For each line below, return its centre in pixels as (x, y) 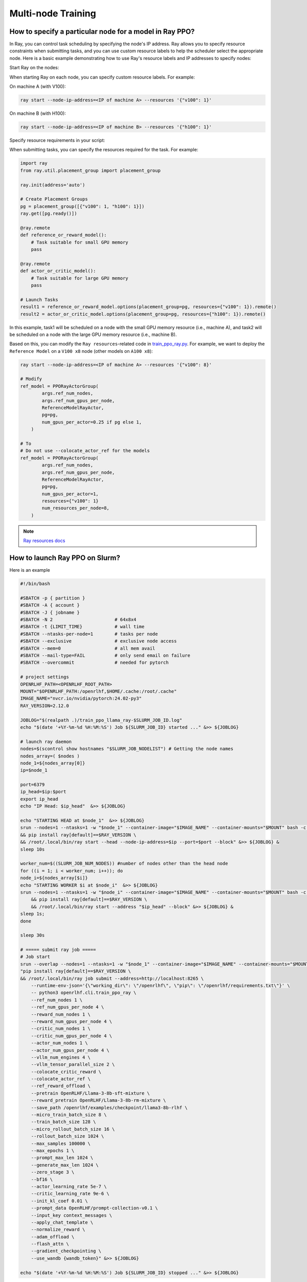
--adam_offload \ (53, 1237)
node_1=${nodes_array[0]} (53, 763)
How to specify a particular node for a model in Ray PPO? (102, 32)
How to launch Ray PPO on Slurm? (65, 558)
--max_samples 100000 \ (61, 1143)
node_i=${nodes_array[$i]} (54, 878)
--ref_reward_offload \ (61, 1086)
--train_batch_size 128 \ (63, 1122)
